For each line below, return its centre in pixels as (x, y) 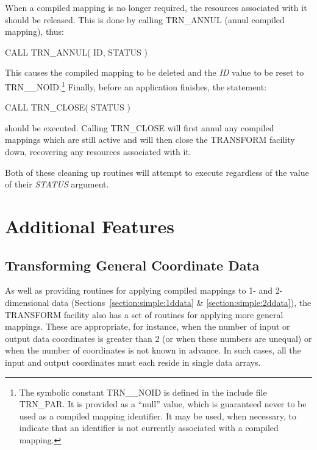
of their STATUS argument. (57, 184)
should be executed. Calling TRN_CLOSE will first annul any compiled (140, 127)
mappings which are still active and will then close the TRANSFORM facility (150, 140)
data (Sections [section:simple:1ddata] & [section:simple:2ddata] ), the (182, 302)
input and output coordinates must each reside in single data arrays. (133, 362)
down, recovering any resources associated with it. (98, 151)
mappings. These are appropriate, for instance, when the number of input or (148, 326)
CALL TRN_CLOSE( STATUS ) (68, 107)
